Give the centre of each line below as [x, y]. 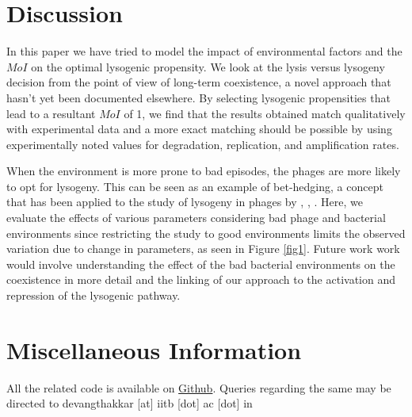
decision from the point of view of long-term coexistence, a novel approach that [199, 82]
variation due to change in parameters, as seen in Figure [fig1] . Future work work [203, 249]
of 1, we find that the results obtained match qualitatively [265, 113]
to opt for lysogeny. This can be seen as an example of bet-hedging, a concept [195, 186]
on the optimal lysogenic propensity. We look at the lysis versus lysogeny [208, 66]
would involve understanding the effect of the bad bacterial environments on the [201, 264]
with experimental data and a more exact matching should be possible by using [199, 129]
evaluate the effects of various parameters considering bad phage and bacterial [196, 218]
